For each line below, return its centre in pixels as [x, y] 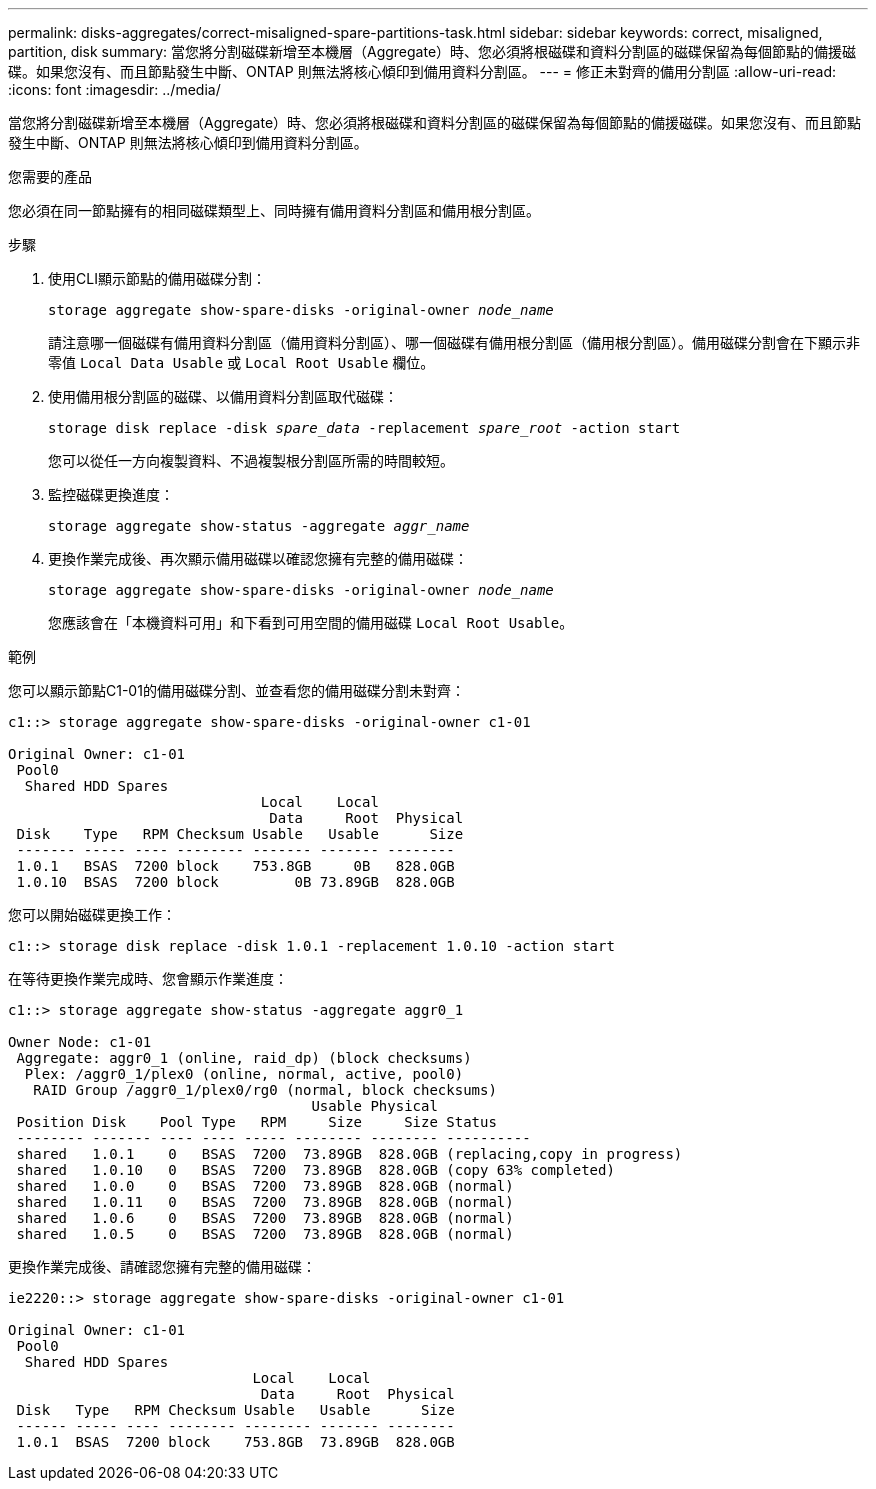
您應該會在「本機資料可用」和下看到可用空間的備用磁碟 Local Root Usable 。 [311, 622]
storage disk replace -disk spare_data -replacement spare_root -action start [364, 428]
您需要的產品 [50, 176]
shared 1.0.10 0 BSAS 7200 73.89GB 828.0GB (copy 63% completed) [315, 1170]
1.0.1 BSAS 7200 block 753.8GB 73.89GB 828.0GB [235, 1442]
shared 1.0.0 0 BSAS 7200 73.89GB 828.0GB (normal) [265, 1186]
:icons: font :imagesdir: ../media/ [114, 89]
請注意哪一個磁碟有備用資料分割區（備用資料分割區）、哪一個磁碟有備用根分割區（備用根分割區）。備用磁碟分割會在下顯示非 [454, 342]
